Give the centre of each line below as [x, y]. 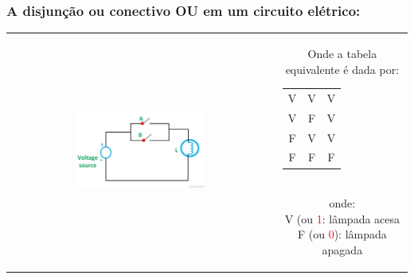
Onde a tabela [342, 53]
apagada [342, 249]
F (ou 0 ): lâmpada [342, 234]
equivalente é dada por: [342, 69]
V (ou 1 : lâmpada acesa [342, 218]
